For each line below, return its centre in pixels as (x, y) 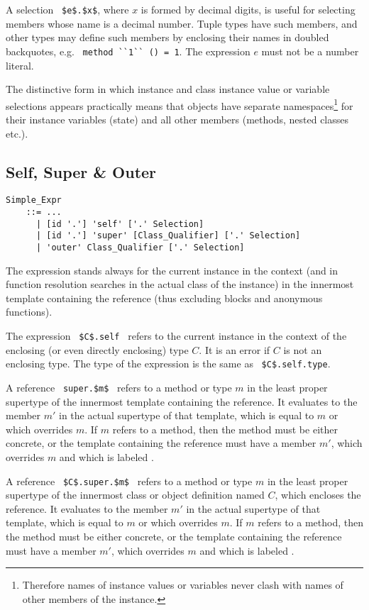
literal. (20, 65)
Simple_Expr (34, 200)
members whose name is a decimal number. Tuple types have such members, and (182, 23)
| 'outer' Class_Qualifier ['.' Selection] (140, 247)
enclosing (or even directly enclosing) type (97, 349)
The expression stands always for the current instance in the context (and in (172, 270)
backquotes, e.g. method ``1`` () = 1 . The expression (128, 51)
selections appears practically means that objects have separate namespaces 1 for (180, 104)
